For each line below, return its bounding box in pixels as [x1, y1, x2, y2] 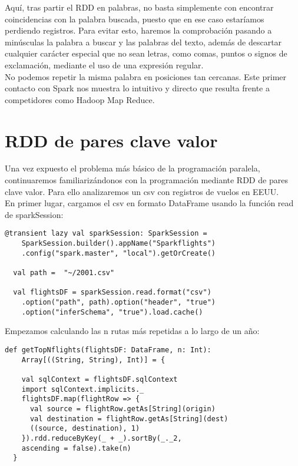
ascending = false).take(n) [21, 444, 131, 452]
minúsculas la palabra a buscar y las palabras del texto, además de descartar [5, 35, 282, 48]
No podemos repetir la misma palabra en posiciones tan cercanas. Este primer [5, 70, 287, 82]
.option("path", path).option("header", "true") [21, 298, 216, 307]
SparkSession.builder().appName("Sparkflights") [21, 239, 216, 248]
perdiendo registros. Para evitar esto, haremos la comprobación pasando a [5, 24, 272, 37]
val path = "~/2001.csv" [13, 269, 115, 277]
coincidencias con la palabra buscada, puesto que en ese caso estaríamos [5, 12, 264, 25]
